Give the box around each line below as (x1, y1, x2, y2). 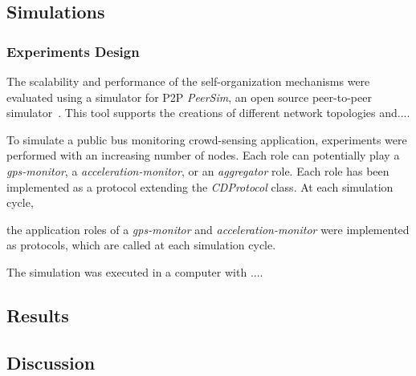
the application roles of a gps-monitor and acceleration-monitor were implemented (6, 220, 410, 237)
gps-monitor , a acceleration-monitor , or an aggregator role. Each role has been (6, 162, 389, 179)
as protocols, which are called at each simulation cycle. (6, 237, 276, 253)
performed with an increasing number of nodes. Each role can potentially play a (6, 147, 400, 164)
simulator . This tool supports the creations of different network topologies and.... (6, 104, 410, 121)
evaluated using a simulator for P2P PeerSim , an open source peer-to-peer (6, 88, 372, 105)
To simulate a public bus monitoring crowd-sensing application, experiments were (6, 131, 407, 148)
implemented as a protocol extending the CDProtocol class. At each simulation (6, 178, 394, 195)
